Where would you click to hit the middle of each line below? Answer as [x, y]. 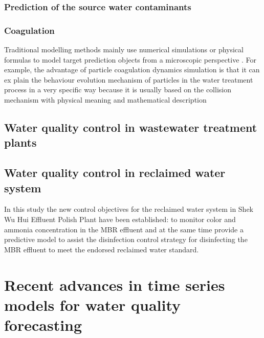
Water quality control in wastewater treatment [131, 127]
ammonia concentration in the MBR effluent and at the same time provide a [124, 229]
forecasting [43, 324]
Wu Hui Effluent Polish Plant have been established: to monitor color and [120, 219]
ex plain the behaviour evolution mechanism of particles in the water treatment [129, 79]
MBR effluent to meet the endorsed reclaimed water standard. [102, 249]
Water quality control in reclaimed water [115, 173]
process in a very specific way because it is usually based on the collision [118, 90]
